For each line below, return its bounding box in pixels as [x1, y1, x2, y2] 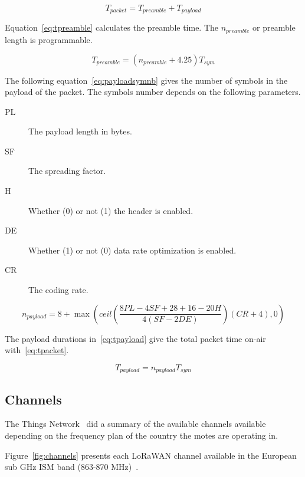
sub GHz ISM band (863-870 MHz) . [5, 460, 139, 473]
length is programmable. [5, 33, 93, 45]
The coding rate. [28, 284, 88, 296]
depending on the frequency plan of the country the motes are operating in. [5, 429, 278, 442]
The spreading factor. [28, 165, 106, 177]
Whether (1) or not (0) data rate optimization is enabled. [28, 244, 237, 256]
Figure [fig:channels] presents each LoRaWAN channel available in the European [5, 449, 297, 461]
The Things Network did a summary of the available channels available [5, 417, 266, 430]
